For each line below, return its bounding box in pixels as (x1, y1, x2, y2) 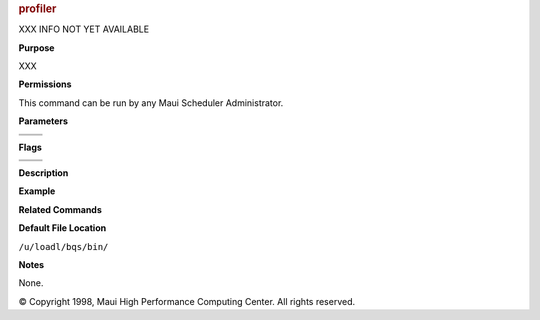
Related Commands (18, 203, 102, 215)
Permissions (18, 78, 72, 90)
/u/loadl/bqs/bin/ (18, 241, 109, 252)
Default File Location (18, 222, 107, 234)
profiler (18, 2, 57, 15)
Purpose (18, 41, 55, 54)
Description (18, 167, 69, 179)
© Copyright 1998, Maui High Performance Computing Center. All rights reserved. (18, 295, 356, 307)
